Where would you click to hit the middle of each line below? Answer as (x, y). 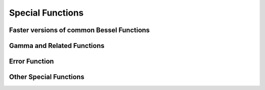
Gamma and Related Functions (57, 46)
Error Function (31, 61)
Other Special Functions (47, 77)
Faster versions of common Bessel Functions (79, 30)
